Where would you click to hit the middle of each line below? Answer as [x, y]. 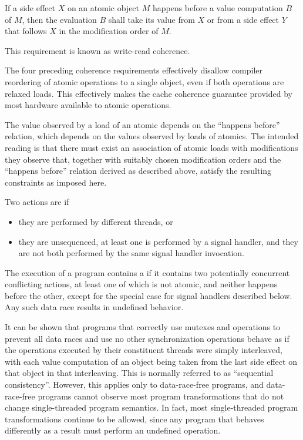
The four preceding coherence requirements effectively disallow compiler [134, 70]
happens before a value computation [218, 8]
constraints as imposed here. [56, 182]
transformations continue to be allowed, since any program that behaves [134, 419]
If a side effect [30, 8]
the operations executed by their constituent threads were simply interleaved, [144, 350]
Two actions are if [37, 202]
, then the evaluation [59, 19]
